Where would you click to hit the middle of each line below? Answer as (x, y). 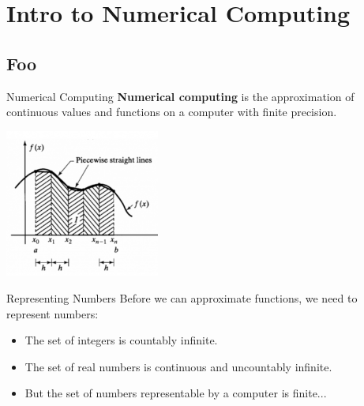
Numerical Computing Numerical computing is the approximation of (180, 96)
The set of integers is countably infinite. (121, 340)
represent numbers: (53, 313)
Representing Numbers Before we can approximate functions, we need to (182, 298)
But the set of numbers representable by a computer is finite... (176, 393)
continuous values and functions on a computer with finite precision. (172, 112)
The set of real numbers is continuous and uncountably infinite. (178, 366)
